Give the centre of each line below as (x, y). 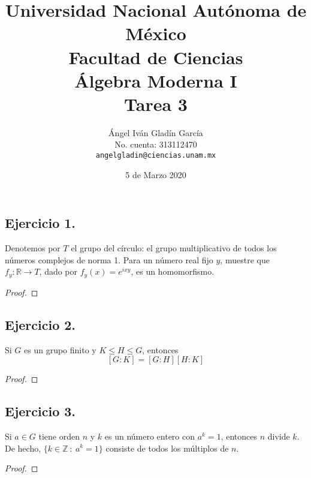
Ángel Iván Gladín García (156, 132)
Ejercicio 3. (40, 411)
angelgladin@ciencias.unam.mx (156, 156)
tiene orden (59, 436)
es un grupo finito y (60, 349)
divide (279, 436)
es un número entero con (150, 436)
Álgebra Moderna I (156, 80)
